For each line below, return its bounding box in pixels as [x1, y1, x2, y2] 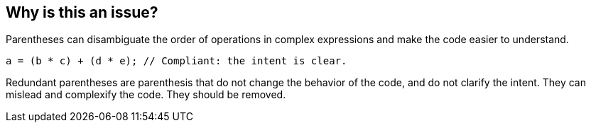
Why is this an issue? [6, 4, 158, 21]
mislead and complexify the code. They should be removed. [6, 88, 286, 101]
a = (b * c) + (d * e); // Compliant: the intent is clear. [6, 55, 347, 67]
